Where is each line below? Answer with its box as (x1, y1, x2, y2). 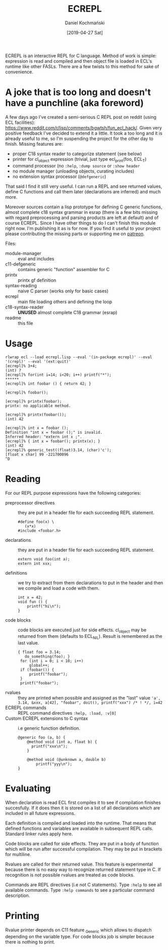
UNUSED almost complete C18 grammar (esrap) (18, 309, 118, 315)
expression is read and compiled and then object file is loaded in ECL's (5, 58, 152, 64)
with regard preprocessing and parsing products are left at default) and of (5, 214, 159, 221)
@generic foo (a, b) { (18, 735, 66, 740)
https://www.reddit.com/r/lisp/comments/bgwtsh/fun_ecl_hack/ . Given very (5, 124, 162, 131)
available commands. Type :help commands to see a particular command (5, 887, 155, 893)
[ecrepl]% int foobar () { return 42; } (5, 381, 92, 386)
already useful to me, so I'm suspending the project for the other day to (5, 135, 154, 142)
